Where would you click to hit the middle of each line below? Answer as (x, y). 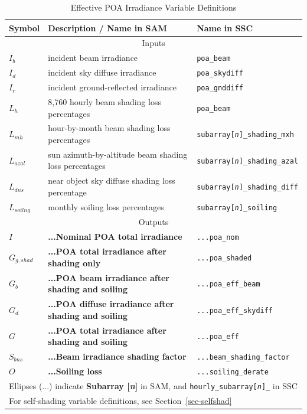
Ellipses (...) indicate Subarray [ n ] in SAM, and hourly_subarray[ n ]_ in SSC (153, 385)
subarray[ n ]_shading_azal (247, 161)
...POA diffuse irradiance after (111, 304)
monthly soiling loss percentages (106, 207)
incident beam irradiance (93, 58)
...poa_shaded (224, 258)
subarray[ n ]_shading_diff (247, 188)
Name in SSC (225, 27)
